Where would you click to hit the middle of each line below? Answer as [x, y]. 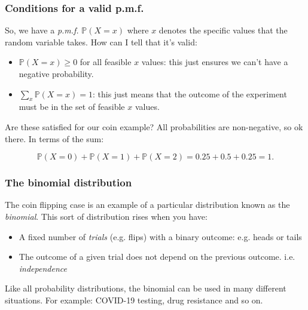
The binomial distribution [68, 182]
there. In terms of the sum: [54, 138]
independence [43, 268]
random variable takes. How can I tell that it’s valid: [101, 42]
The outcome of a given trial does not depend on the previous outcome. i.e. [157, 257]
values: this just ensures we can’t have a [215, 62]
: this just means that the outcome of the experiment [190, 93]
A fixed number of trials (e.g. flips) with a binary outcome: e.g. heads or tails [160, 236]
